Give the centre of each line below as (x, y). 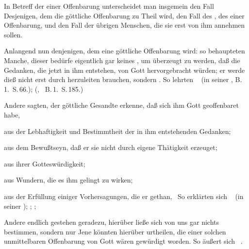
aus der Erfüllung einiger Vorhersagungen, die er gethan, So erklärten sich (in (124, 196)
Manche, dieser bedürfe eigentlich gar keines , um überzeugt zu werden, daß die (122, 60)
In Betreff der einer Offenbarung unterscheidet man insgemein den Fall (109, 6)
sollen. (13, 34)
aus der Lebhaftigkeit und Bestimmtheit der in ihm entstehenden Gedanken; (117, 131)
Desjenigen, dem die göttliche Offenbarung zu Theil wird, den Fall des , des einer (124, 15)
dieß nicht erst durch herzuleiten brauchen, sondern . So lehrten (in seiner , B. (123, 79)
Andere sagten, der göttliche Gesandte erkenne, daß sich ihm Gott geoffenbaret (121, 105)
